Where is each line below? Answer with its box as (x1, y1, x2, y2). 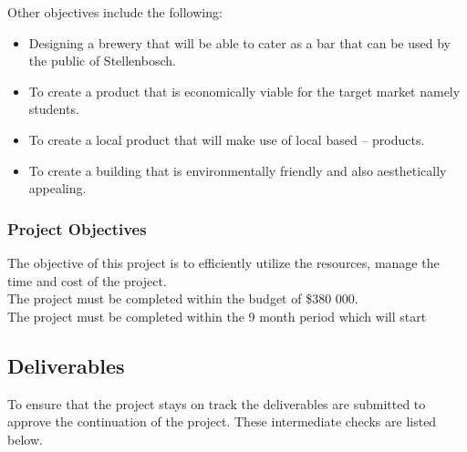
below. (7, 429, 43, 448)
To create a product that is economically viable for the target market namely (28, 81, 461, 100)
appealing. (28, 179, 87, 198)
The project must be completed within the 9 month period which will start (7, 306, 427, 325)
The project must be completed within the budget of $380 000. (7, 289, 358, 308)
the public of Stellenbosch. (28, 51, 176, 70)
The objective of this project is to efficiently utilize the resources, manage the (7, 252, 440, 272)
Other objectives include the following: (7, 3, 223, 21)
